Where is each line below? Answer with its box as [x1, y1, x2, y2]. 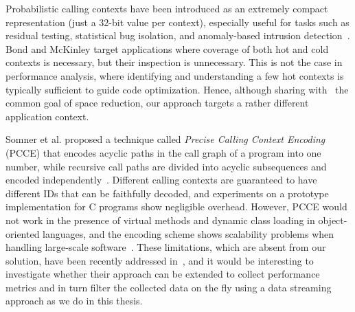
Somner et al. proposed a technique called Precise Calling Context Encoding [5, 132, 325, 146]
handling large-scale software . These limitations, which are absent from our [5, 240, 326, 254]
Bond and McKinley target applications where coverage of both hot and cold [5, 41, 329, 56]
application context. [5, 109, 89, 123]
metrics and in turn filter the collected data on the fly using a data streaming [5, 280, 332, 294]
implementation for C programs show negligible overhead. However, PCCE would [5, 199, 347, 214]
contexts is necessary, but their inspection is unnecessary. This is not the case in [5, 55, 343, 69]
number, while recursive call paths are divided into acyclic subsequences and [5, 159, 327, 173]
